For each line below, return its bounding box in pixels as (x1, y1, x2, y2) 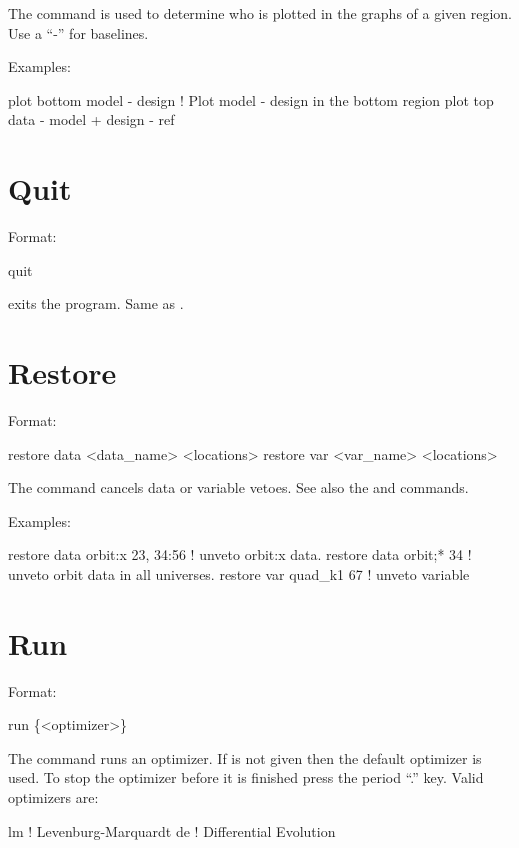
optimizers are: (8, 787, 99, 808)
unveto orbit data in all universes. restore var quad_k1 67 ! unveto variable (8, 563, 470, 584)
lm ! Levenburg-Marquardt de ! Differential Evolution (8, 820, 336, 841)
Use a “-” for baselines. (8, 22, 149, 43)
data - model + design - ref (8, 109, 175, 130)
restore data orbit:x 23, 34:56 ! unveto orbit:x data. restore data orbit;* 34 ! (8, 544, 472, 565)
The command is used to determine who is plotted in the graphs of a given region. (8, 3, 513, 23)
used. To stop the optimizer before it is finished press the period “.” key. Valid (8, 767, 484, 788)
